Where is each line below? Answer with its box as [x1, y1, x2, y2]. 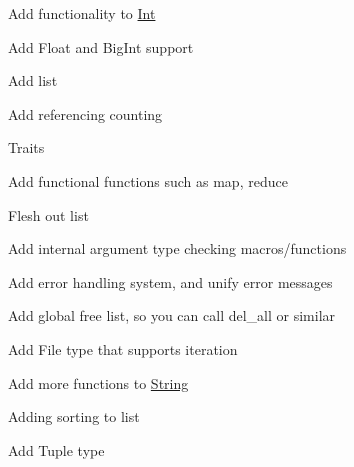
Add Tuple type [8, 439, 105, 460]
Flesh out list [8, 204, 89, 225]
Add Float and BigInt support [8, 36, 194, 57]
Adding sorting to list [8, 406, 140, 427]
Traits [8, 137, 45, 158]
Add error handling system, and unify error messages [8, 271, 333, 292]
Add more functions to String [8, 372, 189, 393]
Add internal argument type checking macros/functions [8, 238, 347, 259]
